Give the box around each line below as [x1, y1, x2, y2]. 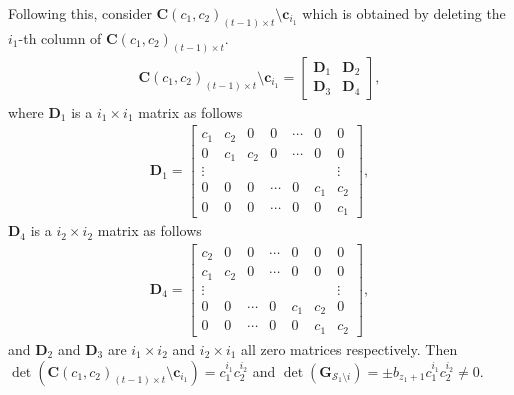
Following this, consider [8, 3, 152, 23]
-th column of [18, 27, 102, 48]
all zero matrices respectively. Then [241, 338, 458, 359]
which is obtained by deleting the [302, 3, 506, 23]
